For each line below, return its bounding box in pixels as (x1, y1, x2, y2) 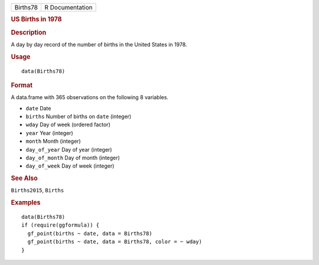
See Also (11, 174, 38, 182)
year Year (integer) (25, 129, 73, 136)
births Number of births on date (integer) (25, 113, 132, 120)
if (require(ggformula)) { (21, 222, 100, 228)
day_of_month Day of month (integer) (25, 154, 121, 161)
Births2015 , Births (11, 187, 64, 194)
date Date (25, 104, 51, 112)
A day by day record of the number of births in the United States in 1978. (11, 41, 187, 48)
